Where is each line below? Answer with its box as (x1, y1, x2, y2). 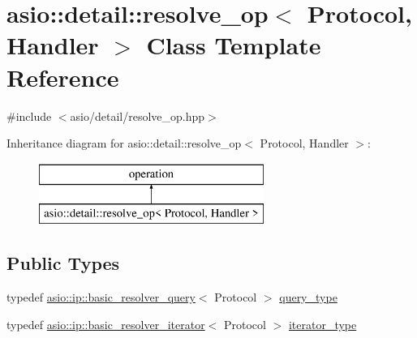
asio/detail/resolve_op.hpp (70, 107, 205, 124)
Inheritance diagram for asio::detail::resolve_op (6, 135, 242, 152)
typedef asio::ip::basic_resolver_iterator (6, 315, 205, 332)
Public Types (6, 250, 120, 276)
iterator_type (288, 315, 357, 332)
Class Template (146, 28, 321, 62)
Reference (6, 60, 119, 93)
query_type (279, 289, 337, 306)
